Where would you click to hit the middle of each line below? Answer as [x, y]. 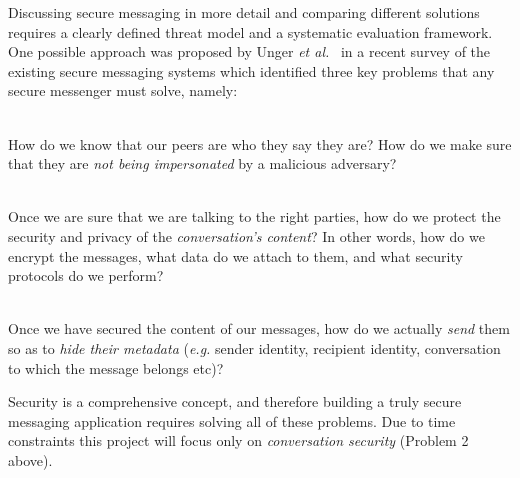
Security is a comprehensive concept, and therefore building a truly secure [235, 401]
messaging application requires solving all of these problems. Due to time [232, 420]
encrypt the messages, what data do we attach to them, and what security [235, 255]
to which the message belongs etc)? [116, 367]
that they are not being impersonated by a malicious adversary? [202, 163]
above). [30, 459]
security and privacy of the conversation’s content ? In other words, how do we [246, 235]
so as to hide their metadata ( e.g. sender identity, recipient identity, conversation [254, 347]
